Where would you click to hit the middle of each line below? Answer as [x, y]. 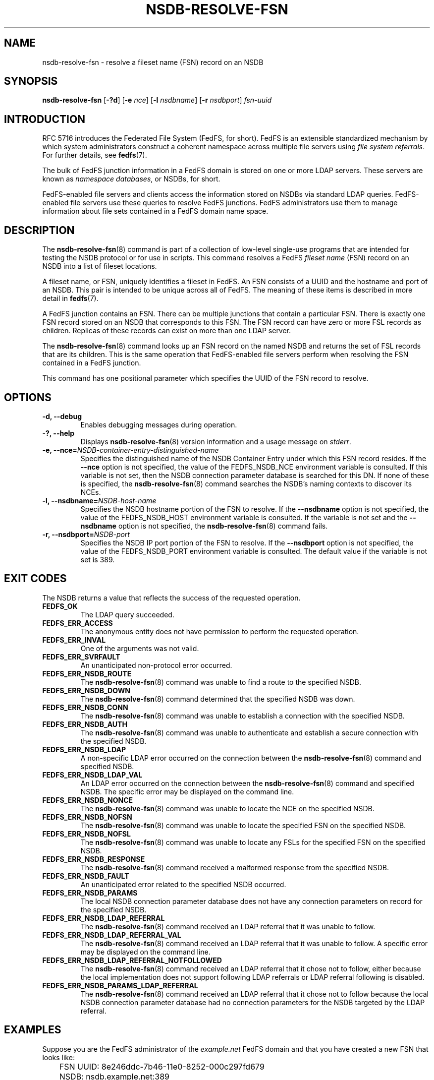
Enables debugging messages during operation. [159, 424]
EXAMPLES [33, 1030]
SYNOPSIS [31, 81]
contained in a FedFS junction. [92, 363]
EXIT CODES [35, 579]
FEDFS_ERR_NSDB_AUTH [85, 724]
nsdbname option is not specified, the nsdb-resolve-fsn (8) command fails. [204, 526]
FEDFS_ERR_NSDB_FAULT [86, 876]
